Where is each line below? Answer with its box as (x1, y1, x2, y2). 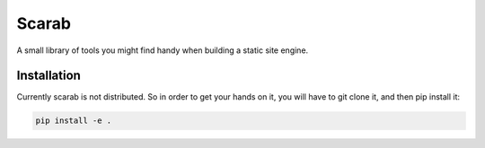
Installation (16, 68, 81, 83)
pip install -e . (35, 116, 112, 126)
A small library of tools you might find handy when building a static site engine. (16, 45, 309, 56)
